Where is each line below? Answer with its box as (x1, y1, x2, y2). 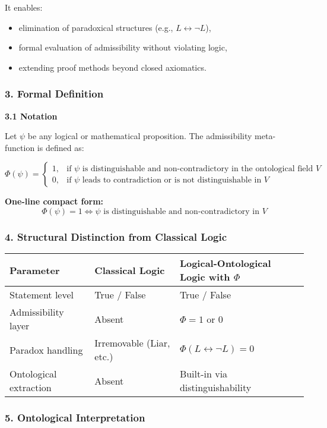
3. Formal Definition (5, 86, 104, 101)
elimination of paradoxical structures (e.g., (18, 21, 173, 33)
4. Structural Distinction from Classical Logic (5, 229, 227, 244)
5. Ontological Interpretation (5, 410, 145, 425)
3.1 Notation (5, 109, 58, 122)
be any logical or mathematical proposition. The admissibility (27, 130, 252, 142)
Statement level (9, 288, 74, 302)
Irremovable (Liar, (94, 336, 170, 350)
